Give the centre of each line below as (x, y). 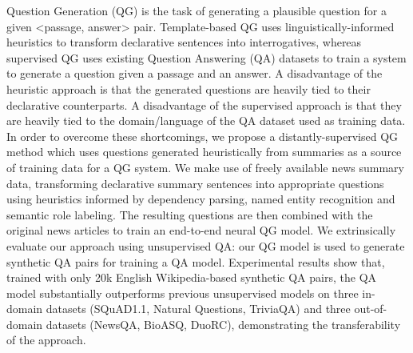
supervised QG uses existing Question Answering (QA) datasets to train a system (206, 57)
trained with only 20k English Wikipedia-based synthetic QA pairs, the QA (192, 277)
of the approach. (46, 340)
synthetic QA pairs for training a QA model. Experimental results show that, (196, 261)
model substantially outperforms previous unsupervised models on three (183, 293)
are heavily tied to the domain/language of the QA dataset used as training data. (206, 120)
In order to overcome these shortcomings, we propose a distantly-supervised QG (203, 136)
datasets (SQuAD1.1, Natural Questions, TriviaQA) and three (198, 309)
